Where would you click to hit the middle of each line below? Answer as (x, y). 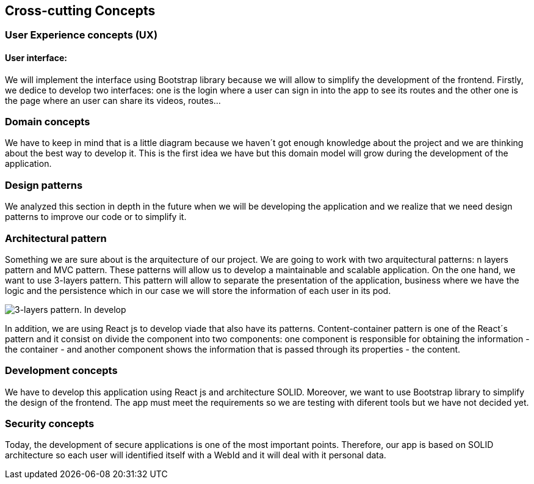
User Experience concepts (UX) (81, 35)
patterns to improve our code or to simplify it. (96, 217)
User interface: (36, 58)
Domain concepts (48, 122)
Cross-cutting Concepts (80, 11)
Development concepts (61, 371)
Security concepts (50, 424)
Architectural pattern (56, 238)
